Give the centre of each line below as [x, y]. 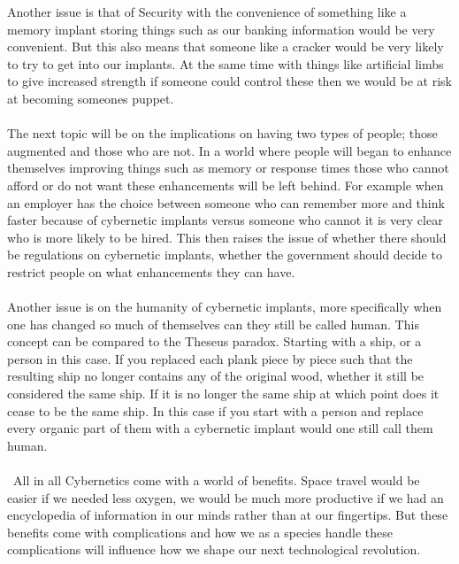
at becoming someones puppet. [91, 98]
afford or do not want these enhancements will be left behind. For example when [226, 185]
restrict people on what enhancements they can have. [151, 271]
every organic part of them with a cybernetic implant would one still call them [220, 428]
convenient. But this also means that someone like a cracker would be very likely [226, 46]
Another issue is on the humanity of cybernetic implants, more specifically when [225, 307]
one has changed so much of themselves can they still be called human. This [213, 324]
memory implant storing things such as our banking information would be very [221, 29]
